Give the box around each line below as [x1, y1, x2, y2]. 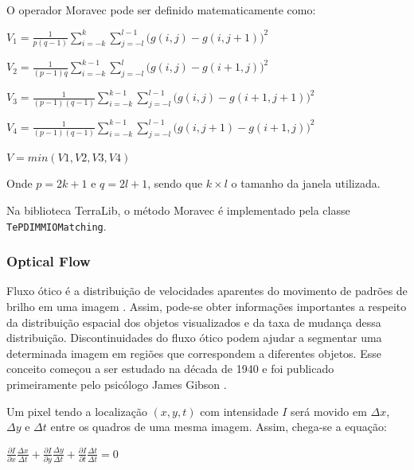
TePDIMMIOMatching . [6, 217, 107, 234]
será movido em [291, 402, 367, 419]
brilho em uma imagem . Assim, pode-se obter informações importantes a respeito [6, 298, 407, 315]
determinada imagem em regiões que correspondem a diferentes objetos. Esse [6, 344, 381, 361]
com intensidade [200, 402, 279, 419]
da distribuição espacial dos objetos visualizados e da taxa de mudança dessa [6, 313, 381, 330]
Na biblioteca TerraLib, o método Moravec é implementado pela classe [6, 201, 350, 218]
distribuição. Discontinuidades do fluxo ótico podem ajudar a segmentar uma [6, 329, 382, 346]
